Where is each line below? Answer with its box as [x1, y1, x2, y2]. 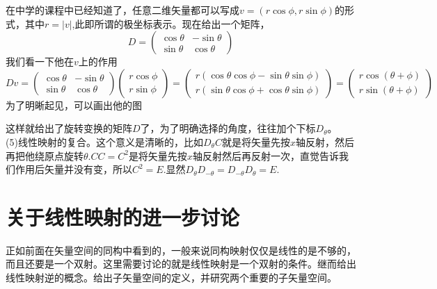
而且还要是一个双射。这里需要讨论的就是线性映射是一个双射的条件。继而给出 [6, 256, 356, 271]
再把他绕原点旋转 [6, 148, 84, 163]
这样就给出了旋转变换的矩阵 [6, 121, 132, 135]
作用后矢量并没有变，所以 [15, 162, 132, 176]
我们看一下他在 [6, 54, 74, 69]
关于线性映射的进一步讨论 [6, 202, 240, 231]
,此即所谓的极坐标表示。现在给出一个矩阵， [72, 16, 270, 31]
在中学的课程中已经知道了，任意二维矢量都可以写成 [6, 3, 239, 17]
